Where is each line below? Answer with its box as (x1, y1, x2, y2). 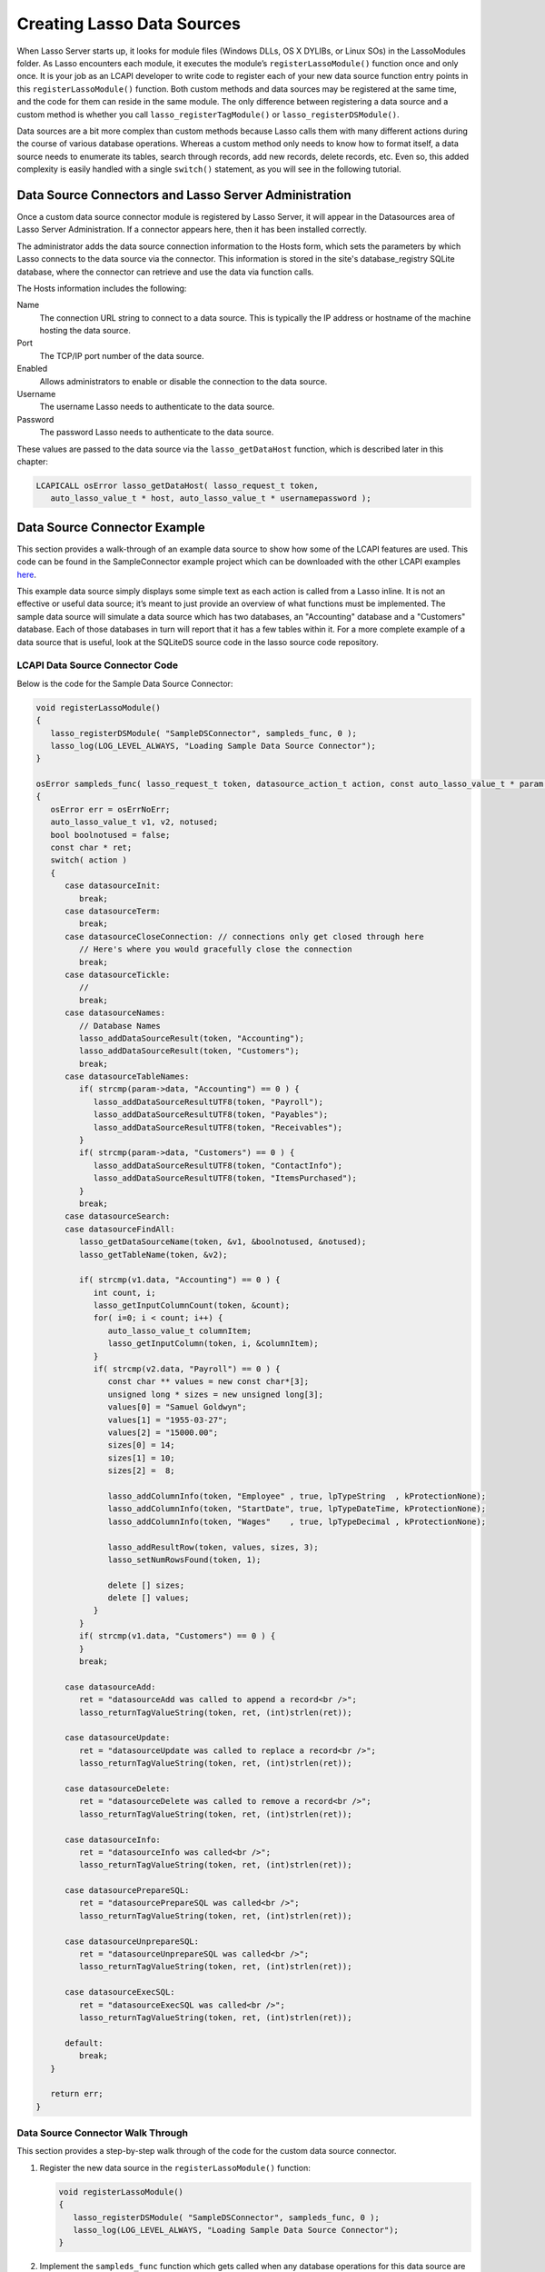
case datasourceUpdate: (64, 1732, 171, 1743)
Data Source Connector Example (16, 519, 205, 535)
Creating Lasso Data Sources (16, 14, 241, 34)
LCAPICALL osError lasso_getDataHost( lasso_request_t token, (35, 480, 319, 491)
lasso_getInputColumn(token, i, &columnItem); (107, 1339, 319, 1349)
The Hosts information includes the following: (16, 283, 187, 294)
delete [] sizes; (107, 1579, 185, 1590)
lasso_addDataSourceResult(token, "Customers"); (78, 1046, 300, 1056)
